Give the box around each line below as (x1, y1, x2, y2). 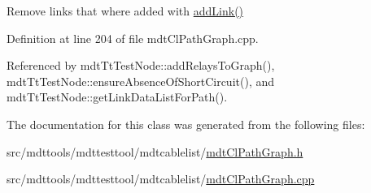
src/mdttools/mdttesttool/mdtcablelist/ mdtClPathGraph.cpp (7, 170, 315, 187)
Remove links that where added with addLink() (7, 2, 244, 19)
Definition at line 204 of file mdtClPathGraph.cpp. (7, 29, 259, 46)
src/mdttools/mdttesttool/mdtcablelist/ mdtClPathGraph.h (7, 143, 303, 160)
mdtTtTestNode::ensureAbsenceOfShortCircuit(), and (7, 72, 274, 89)
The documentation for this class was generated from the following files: (7, 115, 365, 132)
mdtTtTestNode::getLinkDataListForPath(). (7, 88, 228, 105)
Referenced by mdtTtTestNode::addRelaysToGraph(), (7, 57, 275, 74)
